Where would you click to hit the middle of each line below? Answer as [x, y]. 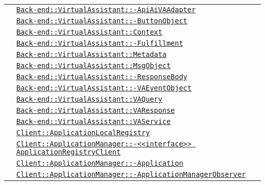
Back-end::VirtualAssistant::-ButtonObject [102, 21]
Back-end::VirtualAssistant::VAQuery [89, 99]
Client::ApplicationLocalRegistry [83, 133]
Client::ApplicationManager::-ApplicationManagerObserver [131, 174]
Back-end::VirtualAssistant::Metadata [91, 54]
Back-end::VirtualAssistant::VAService [94, 121]
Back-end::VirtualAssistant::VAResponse [96, 110]
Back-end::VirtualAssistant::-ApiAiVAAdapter [106, 10]
